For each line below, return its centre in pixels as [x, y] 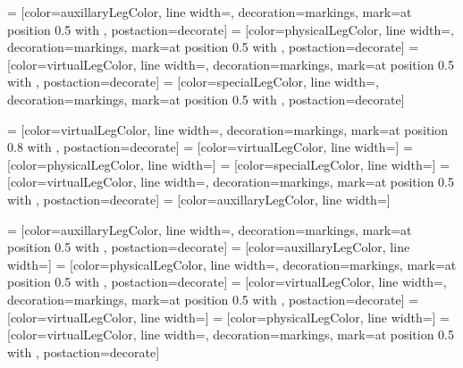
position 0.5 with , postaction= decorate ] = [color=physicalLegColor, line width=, [231, 29]
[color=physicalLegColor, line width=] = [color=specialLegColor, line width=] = [229, 164]
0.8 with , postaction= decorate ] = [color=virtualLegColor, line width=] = [210, 147]
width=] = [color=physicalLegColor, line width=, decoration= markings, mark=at [232, 264]
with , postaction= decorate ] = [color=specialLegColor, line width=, [193, 82]
